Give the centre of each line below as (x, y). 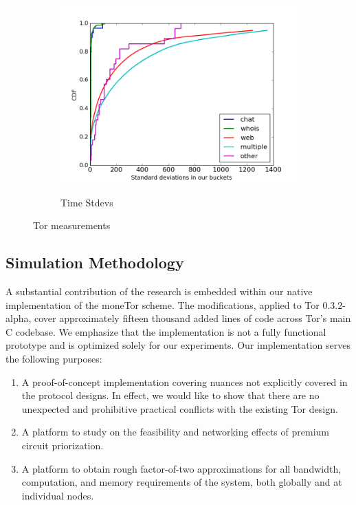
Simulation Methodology (95, 262)
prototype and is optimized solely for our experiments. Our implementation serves (178, 345)
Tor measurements (72, 225)
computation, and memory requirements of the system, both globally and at (182, 482)
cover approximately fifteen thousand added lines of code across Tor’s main (193, 318)
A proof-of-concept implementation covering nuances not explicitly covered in (185, 382)
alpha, (19, 318)
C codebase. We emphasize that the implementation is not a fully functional (166, 331)
